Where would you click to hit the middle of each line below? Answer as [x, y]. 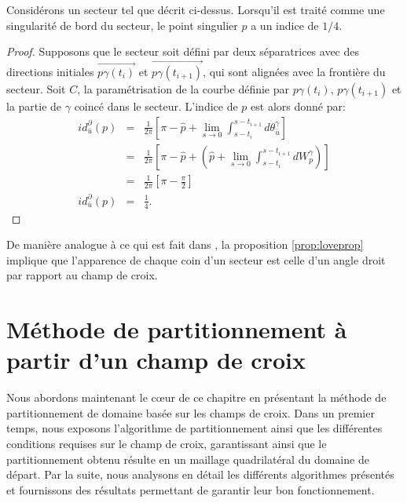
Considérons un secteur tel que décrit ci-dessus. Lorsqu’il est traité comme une [196, 9]
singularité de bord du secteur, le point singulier [122, 25]
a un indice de [285, 25]
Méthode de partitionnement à [177, 329]
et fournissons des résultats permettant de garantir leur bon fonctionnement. [191, 489]
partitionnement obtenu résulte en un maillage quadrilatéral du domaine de [188, 459]
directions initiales [50, 71]
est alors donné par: [298, 106]
